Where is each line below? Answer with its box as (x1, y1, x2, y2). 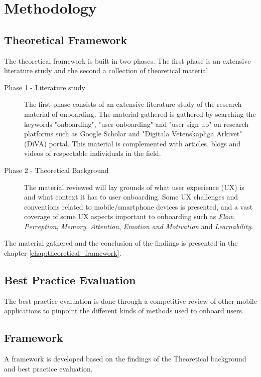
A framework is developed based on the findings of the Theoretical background (4, 353, 246, 364)
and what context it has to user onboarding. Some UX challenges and (24, 192, 238, 202)
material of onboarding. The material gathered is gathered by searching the (24, 108, 256, 119)
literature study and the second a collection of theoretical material (4, 65, 208, 76)
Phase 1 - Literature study (4, 82, 86, 92)
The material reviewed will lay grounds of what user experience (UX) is (24, 181, 244, 192)
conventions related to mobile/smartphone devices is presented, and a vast (24, 201, 253, 212)
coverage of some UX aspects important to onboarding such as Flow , (24, 211, 235, 222)
